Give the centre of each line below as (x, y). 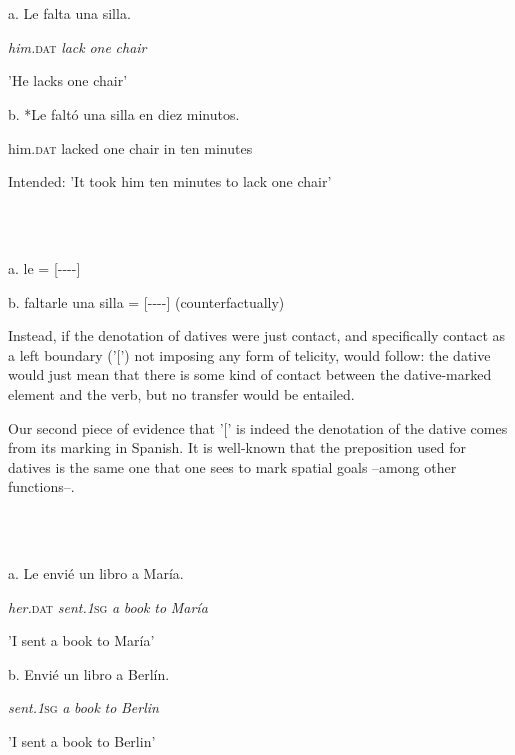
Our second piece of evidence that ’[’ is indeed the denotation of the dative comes (258, 427)
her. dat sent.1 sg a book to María (108, 606)
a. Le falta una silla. (69, 13)
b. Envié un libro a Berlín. (89, 673)
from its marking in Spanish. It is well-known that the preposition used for (237, 447)
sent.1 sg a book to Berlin (83, 707)
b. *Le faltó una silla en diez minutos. (124, 113)
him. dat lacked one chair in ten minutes (130, 147)
